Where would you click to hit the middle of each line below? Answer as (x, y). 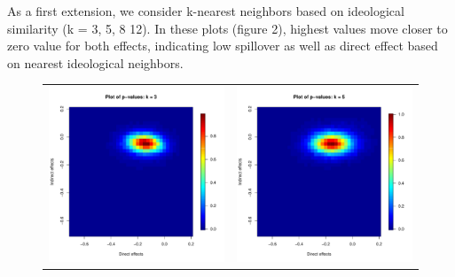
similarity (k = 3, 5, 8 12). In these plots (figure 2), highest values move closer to (227, 28)
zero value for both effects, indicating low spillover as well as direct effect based (223, 46)
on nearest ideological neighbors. (95, 62)
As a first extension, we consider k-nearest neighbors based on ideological (206, 11)
